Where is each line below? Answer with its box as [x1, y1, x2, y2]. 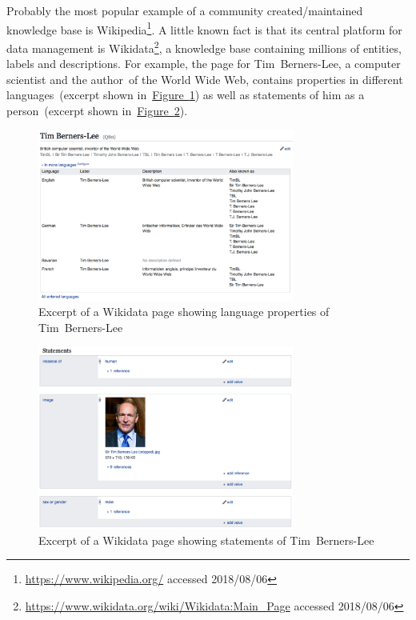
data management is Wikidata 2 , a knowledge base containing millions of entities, [6, 37, 402, 56]
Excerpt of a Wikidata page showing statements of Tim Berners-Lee [38, 531, 374, 548]
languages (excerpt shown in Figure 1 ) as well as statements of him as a [6, 86, 365, 103]
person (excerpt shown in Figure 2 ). [6, 102, 188, 118]
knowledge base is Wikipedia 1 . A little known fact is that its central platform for [6, 18, 402, 38]
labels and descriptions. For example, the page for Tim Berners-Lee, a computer [6, 55, 401, 72]
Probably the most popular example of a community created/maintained [6, 2, 363, 18]
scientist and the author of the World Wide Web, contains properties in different [6, 70, 403, 87]
